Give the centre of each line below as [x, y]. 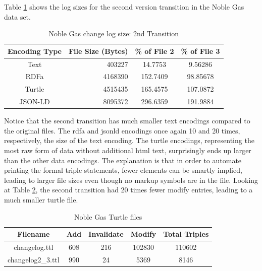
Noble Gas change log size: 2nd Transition [114, 33]
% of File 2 [154, 51]
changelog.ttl [34, 247]
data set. [17, 16]
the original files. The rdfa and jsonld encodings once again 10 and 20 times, [122, 130]
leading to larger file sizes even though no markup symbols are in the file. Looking [131, 180]
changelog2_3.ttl [34, 259]
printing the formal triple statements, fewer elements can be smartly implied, [123, 170]
